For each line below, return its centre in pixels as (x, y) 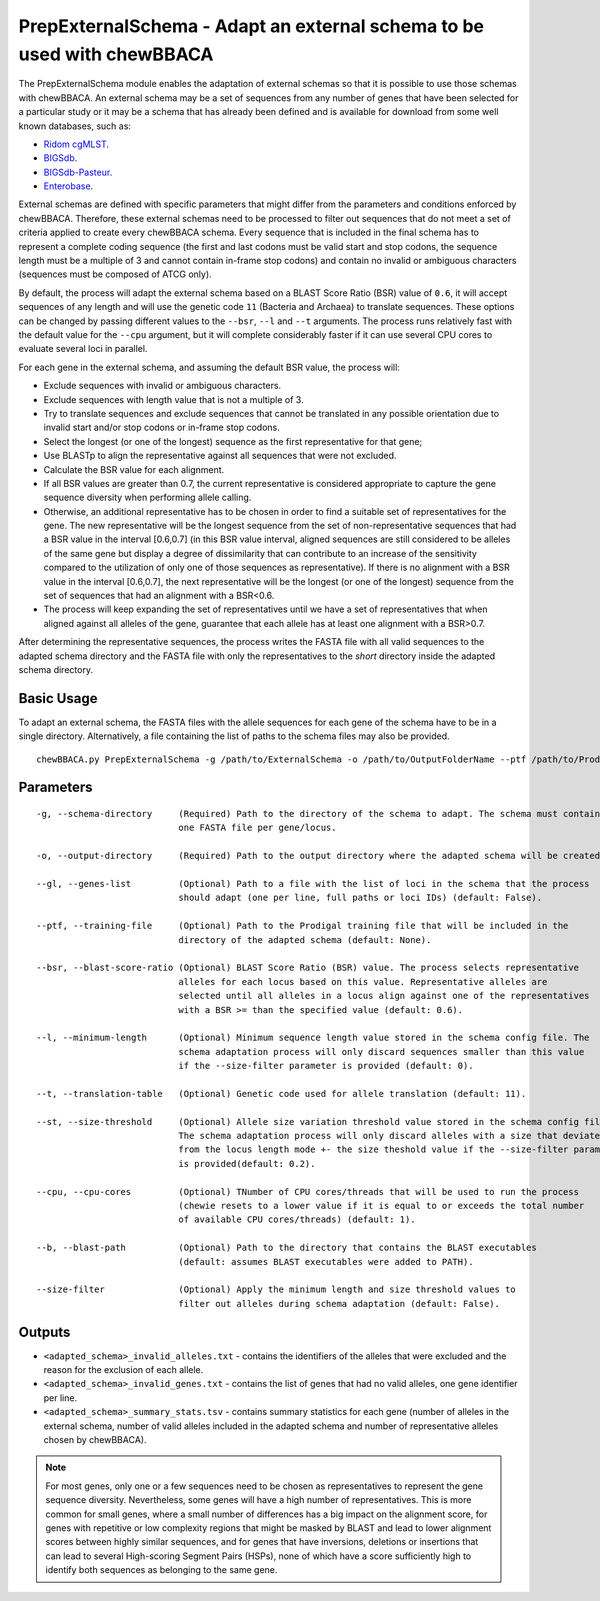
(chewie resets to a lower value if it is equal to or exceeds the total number (381, 1205)
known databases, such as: (75, 126)
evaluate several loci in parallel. (83, 349)
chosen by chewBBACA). (95, 1439)
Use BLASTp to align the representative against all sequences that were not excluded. (220, 456)
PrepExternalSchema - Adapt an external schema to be (251, 26)
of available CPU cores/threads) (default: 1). (297, 1219)
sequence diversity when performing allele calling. (147, 497)
